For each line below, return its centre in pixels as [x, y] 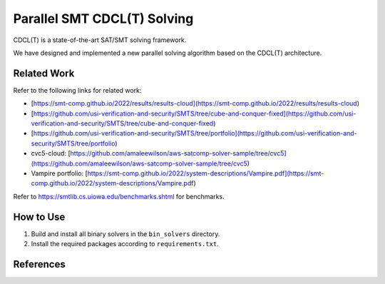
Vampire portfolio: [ [60, 173]
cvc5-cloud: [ [51, 153]
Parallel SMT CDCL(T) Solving [103, 19]
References [39, 264]
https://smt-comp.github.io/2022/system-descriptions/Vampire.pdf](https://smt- [206, 173]
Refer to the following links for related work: [77, 90]
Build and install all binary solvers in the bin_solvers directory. [125, 234]
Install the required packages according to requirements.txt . [125, 244]
